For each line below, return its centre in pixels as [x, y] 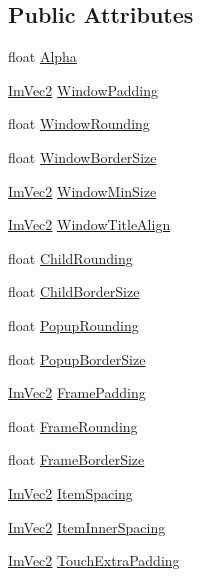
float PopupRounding [73, 324]
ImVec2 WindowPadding [83, 89]
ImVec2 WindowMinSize [82, 190]
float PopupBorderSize [77, 358]
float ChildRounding [70, 257]
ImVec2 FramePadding [77, 392]
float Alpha [42, 56]
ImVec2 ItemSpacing [70, 492]
